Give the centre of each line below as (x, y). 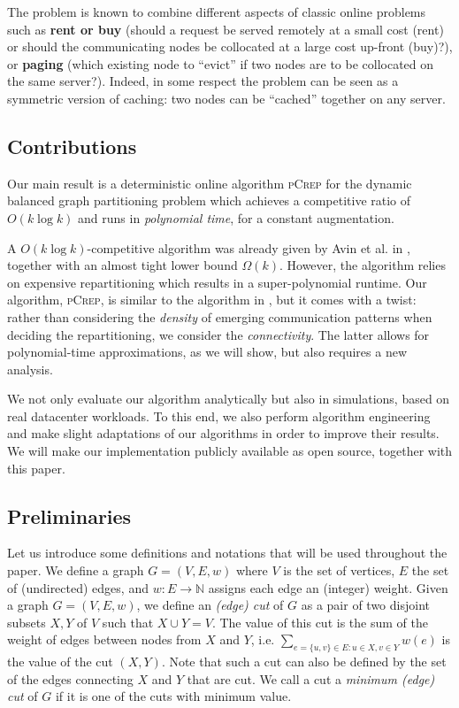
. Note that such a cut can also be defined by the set (304, 662)
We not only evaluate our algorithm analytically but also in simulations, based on (229, 399)
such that (128, 622)
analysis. (30, 369)
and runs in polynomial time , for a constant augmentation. (236, 217)
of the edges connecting (70, 678)
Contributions (72, 146)
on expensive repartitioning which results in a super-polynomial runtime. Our (217, 282)
